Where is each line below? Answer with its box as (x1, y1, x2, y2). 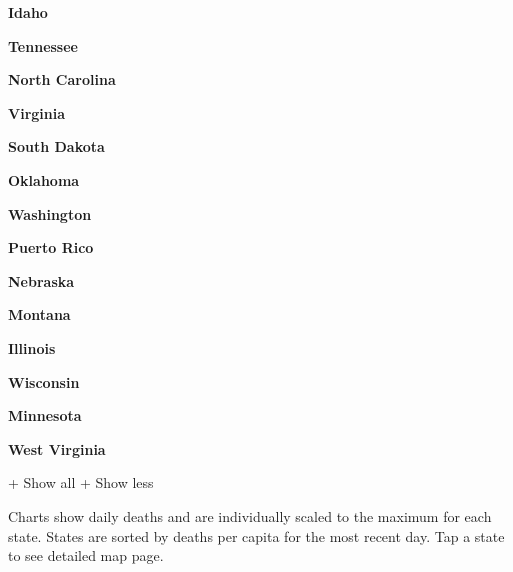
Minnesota (8, 405, 82, 426)
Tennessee (8, 35, 78, 56)
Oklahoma (8, 169, 80, 190)
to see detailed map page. (8, 545, 164, 566)
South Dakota (8, 136, 105, 157)
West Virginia (8, 438, 106, 459)
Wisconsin (8, 371, 80, 392)
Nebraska (8, 270, 75, 291)
